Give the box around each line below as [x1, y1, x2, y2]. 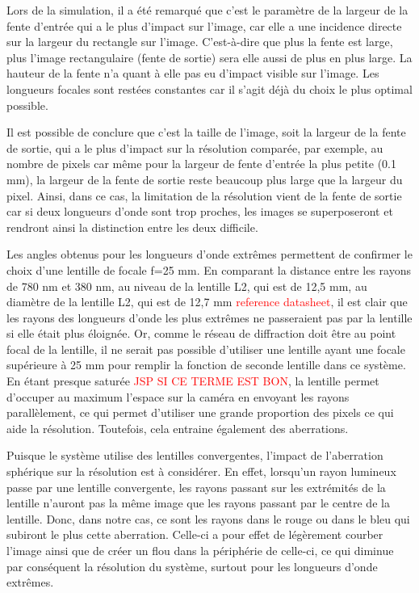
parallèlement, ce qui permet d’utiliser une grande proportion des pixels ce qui [6, 404, 394, 421]
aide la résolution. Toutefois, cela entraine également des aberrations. [6, 419, 349, 436]
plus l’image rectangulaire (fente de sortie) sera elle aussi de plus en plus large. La [6, 48, 413, 65]
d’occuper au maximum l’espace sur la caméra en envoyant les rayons [6, 388, 350, 405]
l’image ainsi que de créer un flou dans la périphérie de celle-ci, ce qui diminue [6, 542, 394, 558]
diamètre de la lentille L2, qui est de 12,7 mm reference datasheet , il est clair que [6, 293, 408, 310]
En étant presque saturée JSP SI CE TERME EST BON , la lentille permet [6, 372, 379, 389]
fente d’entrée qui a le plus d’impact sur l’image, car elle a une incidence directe [6, 17, 402, 34]
